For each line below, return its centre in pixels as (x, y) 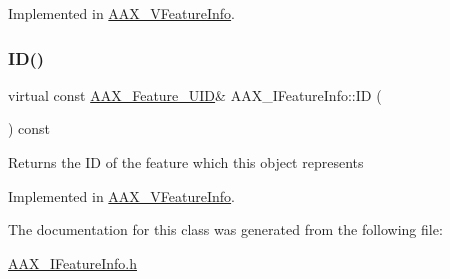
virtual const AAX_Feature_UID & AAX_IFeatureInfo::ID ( (195, 94)
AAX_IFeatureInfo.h (72, 262)
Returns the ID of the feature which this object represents (186, 162)
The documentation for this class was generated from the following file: (225, 229)
